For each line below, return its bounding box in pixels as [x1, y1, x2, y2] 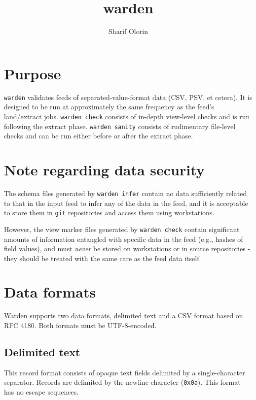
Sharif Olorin [109, 26, 148, 36]
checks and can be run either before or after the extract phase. [4, 131, 193, 141]
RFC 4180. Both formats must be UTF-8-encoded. [4, 320, 157, 330]
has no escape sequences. [4, 387, 79, 397]
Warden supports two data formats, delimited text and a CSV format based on [4, 310, 243, 321]
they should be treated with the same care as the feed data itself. [4, 253, 201, 263]
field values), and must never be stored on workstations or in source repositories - [4, 243, 251, 254]
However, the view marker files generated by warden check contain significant [4, 224, 240, 234]
